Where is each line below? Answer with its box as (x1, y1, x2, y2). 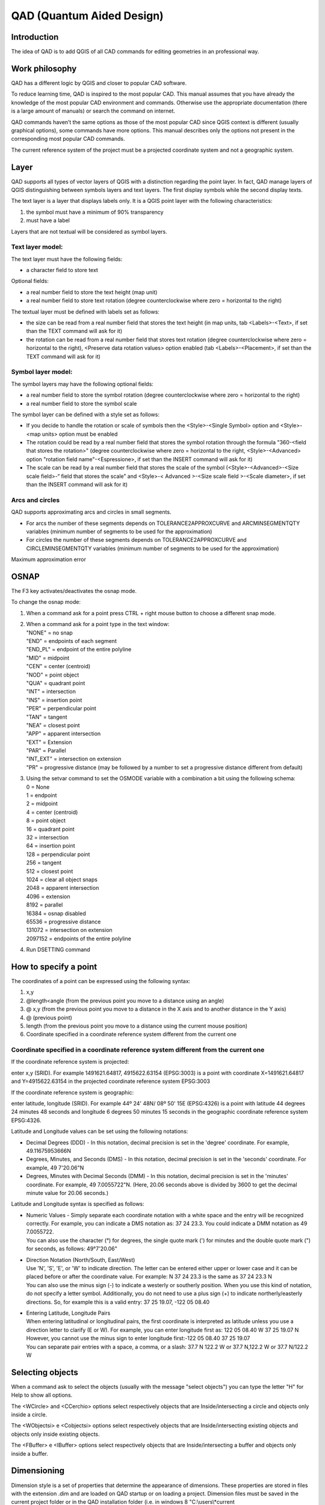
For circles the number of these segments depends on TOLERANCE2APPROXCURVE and (26, 536, 247, 544)
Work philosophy (11, 63, 77, 73)
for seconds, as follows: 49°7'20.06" (26, 1245, 117, 1252)
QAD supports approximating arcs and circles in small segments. (11, 509, 172, 516)
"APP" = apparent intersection (26, 730, 101, 737)
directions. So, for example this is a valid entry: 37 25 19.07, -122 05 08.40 (26, 1298, 210, 1306)
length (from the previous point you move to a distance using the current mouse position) (26, 1022, 248, 1029)
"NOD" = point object (26, 671, 79, 678)
